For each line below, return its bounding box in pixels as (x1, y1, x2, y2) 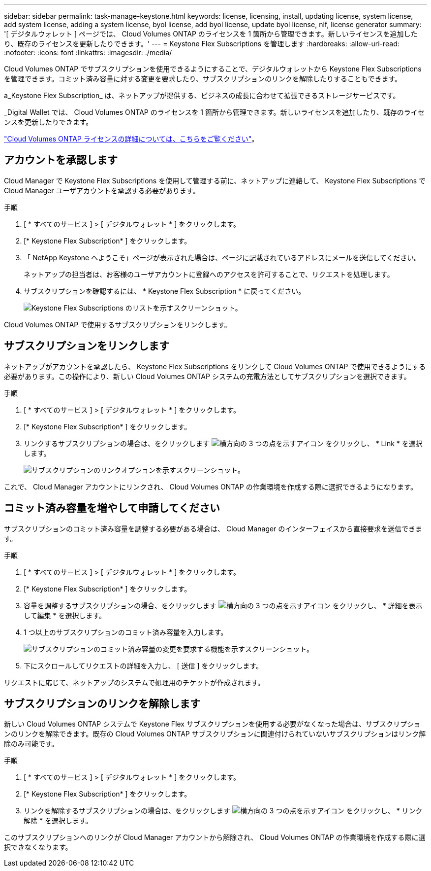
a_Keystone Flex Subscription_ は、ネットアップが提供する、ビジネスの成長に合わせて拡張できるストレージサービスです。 (4, 91, 400, 100)
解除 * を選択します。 (24, 816, 92, 825)
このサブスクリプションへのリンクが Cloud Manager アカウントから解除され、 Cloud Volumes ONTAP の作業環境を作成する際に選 (4, 833, 426, 842)
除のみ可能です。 (4, 739, 59, 748)
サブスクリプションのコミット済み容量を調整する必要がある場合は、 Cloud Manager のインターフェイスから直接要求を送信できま (4, 524, 423, 533)
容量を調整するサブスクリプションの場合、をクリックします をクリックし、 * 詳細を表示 (24, 601, 423, 610)
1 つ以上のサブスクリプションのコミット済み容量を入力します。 (24, 627, 228, 636)
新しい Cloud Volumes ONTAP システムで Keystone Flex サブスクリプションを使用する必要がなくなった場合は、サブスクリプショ (4, 720, 421, 729)
